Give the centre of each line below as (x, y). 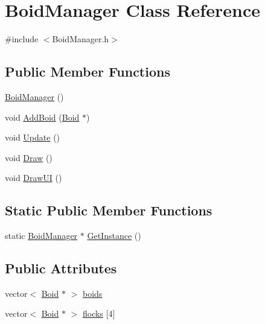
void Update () (33, 137)
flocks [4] (99, 313)
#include (22, 39)
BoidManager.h (81, 39)
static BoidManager (41, 236)
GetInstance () (114, 236)
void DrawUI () (34, 178)
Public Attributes (61, 268)
